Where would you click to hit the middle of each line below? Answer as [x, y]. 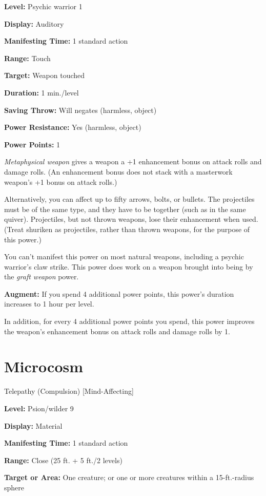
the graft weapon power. [42, 276]
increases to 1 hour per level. [49, 304]
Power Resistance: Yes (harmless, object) [73, 127]
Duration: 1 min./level [42, 92]
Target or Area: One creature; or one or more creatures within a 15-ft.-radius [129, 477]
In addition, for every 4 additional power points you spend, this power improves [129, 321]
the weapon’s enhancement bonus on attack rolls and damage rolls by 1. [117, 331]
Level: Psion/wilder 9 [39, 408]
